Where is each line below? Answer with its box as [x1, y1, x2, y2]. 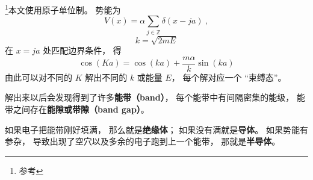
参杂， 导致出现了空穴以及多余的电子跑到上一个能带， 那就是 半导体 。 [5, 135, 280, 147]
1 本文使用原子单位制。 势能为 [5, 2, 121, 16]
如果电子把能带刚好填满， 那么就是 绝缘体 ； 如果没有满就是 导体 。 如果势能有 [5, 123, 309, 135]
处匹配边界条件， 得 [43, 44, 122, 57]
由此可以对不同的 [5, 70, 72, 83]
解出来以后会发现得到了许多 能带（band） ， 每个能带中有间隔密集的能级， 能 [5, 91, 305, 104]
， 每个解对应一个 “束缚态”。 [171, 70, 287, 83]
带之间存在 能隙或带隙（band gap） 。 [5, 102, 149, 115]
